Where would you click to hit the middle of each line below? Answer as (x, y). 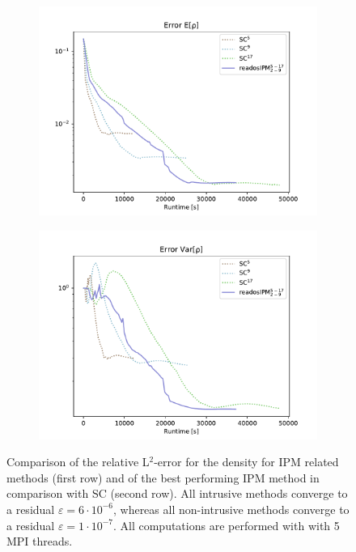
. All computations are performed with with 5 (226, 525)
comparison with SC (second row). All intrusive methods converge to (177, 493)
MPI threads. (40, 541)
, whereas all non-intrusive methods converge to (231, 509)
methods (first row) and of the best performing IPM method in (163, 477)
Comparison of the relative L (78, 462)
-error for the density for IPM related (246, 462)
